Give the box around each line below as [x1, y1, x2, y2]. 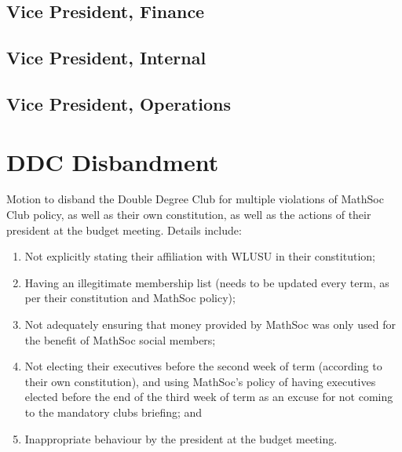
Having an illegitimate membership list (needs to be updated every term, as [24, 274, 389, 290]
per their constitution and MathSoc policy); [24, 290, 236, 306]
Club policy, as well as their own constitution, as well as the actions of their [6, 206, 371, 223]
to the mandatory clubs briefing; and [24, 404, 203, 420]
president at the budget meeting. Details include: [6, 221, 242, 238]
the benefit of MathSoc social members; [24, 331, 216, 348]
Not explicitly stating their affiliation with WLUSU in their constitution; [24, 248, 375, 264]
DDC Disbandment [6, 145, 219, 177]
